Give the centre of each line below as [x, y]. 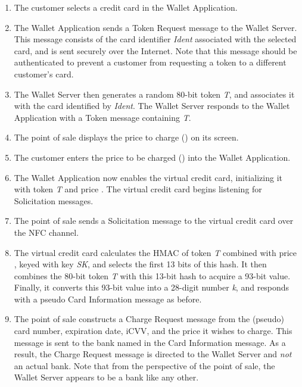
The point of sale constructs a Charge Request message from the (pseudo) [149, 319]
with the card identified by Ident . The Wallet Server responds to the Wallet [152, 106]
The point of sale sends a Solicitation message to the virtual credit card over [154, 221]
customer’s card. [44, 74]
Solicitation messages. [54, 200]
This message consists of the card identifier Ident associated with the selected [155, 39]
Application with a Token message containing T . [102, 117]
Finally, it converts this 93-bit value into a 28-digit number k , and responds [152, 287]
